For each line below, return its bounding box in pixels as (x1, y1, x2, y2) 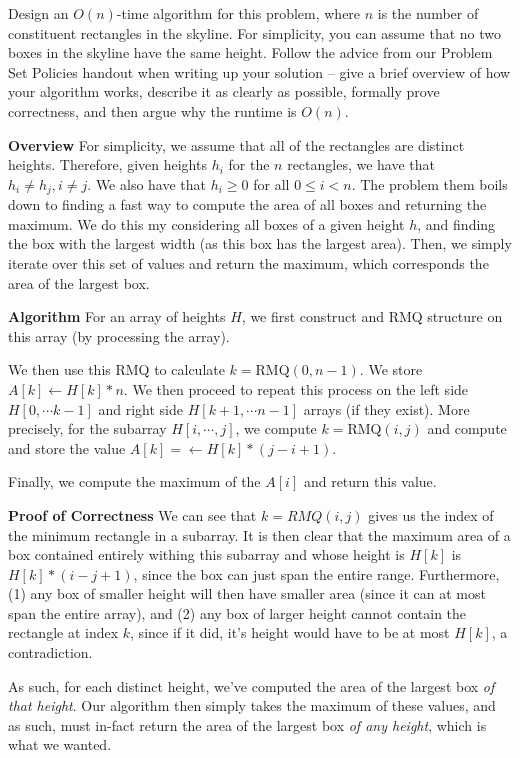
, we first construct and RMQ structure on (241, 306, 503, 327)
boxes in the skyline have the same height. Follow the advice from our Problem (8, 42, 493, 63)
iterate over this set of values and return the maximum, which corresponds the (8, 252, 489, 273)
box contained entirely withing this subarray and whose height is (8, 544, 405, 565)
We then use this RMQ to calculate (8, 359, 225, 380)
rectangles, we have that (287, 154, 436, 175)
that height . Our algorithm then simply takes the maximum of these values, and (8, 695, 496, 716)
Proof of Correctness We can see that (8, 504, 257, 525)
